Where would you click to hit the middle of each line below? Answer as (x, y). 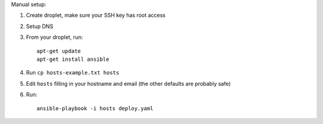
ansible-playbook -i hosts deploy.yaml (95, 108)
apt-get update (59, 51)
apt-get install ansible (73, 59)
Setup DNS (40, 26)
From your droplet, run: (54, 37)
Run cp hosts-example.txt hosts (73, 73)
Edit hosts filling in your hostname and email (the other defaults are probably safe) (128, 83)
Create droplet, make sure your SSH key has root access (96, 15)
